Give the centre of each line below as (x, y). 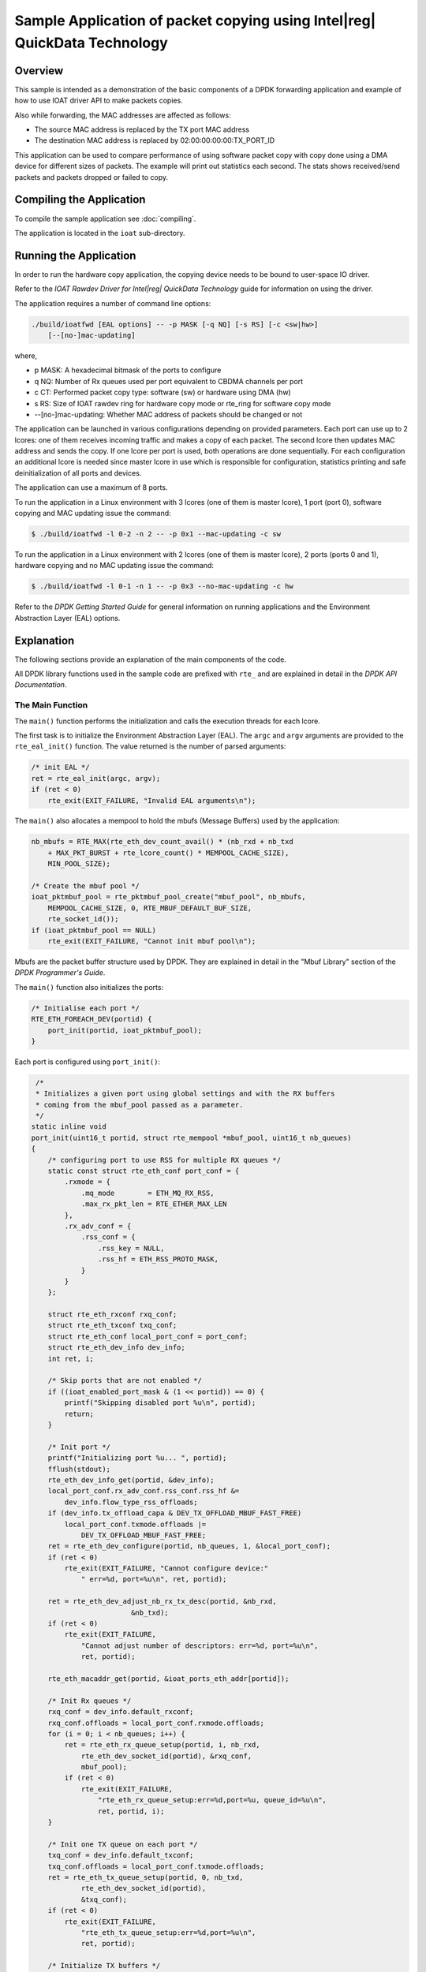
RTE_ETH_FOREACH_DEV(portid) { (92, 1019)
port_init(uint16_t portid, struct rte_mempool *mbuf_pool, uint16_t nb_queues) (191, 1137)
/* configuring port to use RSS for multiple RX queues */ (164, 1160)
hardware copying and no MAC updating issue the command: (114, 566)
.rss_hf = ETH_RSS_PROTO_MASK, (158, 1259)
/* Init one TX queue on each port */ (123, 1844)
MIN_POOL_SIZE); (79, 864)
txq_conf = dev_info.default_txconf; (121, 1855)
